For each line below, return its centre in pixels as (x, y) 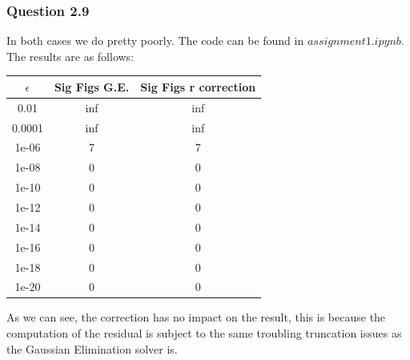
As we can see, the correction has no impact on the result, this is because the (196, 317)
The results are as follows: (70, 56)
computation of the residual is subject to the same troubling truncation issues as (204, 333)
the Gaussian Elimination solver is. (92, 348)
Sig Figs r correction (198, 86)
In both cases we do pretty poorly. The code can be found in (155, 40)
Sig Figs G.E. (92, 86)
